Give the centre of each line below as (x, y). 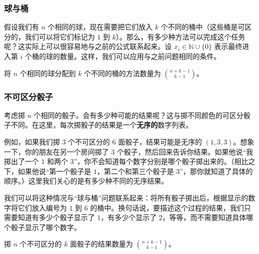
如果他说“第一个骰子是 (54, 171)
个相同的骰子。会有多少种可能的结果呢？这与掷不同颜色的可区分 (138, 115)
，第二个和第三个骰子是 (135, 171)
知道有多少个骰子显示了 (56, 217)
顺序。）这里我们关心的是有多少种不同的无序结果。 (86, 181)
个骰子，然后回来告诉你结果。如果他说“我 (185, 151)
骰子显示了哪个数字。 (46, 227)
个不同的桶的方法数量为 (123, 73)
